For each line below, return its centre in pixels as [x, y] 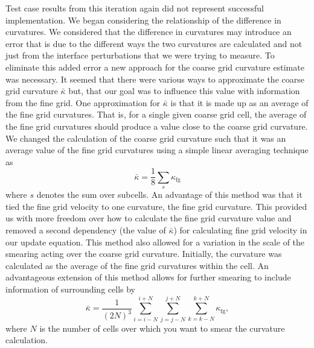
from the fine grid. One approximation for [83, 102]
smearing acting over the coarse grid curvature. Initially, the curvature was [144, 254]
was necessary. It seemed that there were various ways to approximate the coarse [155, 79]
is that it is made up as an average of [239, 102]
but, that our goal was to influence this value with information [184, 91]
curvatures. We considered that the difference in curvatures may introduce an [149, 32]
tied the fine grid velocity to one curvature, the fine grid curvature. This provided [156, 206]
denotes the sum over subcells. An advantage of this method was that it [169, 195]
